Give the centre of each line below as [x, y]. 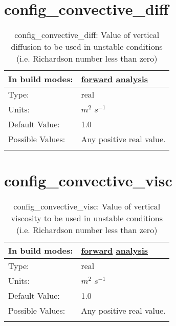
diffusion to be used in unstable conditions [87, 47]
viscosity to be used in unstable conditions [87, 218]
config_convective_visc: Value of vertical [87, 206]
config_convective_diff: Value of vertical [87, 35]
